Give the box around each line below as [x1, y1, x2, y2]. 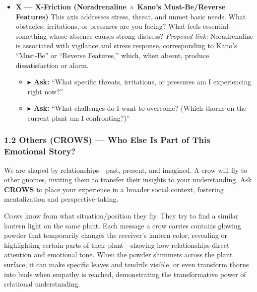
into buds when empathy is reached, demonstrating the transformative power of [4, 269, 246, 279]
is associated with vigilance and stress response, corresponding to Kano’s [15, 40, 237, 51]
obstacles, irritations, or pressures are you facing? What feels [15, 21, 201, 31]
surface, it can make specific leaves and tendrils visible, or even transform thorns [4, 259, 249, 270]
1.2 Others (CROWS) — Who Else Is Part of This [4, 134, 210, 146]
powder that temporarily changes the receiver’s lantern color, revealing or [4, 230, 228, 240]
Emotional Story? [4, 145, 76, 157]
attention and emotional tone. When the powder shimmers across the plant [4, 249, 233, 260]
